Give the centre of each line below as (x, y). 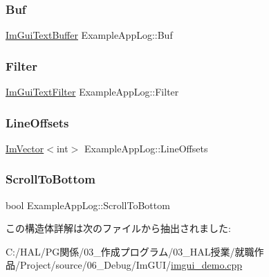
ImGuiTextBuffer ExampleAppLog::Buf (89, 35)
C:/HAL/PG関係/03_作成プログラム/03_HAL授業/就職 (130, 251)
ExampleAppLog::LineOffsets (146, 148)
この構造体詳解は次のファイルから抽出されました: (118, 228)
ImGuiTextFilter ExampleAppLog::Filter (92, 92)
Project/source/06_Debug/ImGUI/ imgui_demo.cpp (131, 265)
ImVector (25, 148)
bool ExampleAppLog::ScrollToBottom (88, 205)
